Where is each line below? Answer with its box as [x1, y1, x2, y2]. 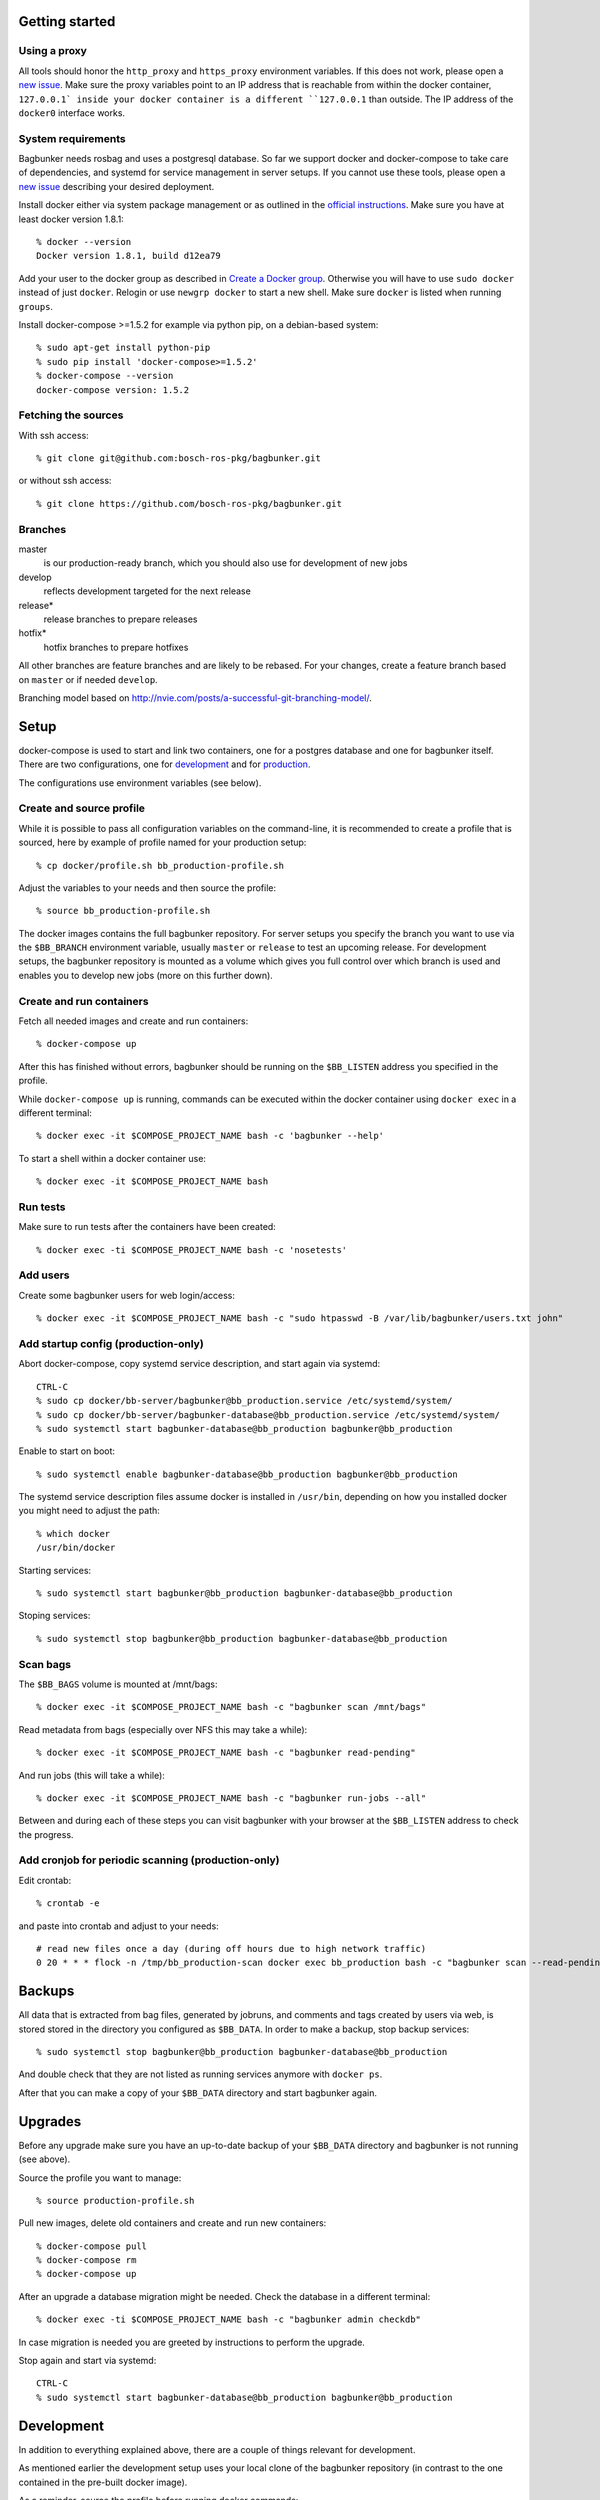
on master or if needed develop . [18, 673, 159, 685]
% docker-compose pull [36, 2240, 148, 2252]
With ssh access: [18, 429, 89, 441]
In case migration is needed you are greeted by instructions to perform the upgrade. [18, 2336, 365, 2348]
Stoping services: [18, 1610, 91, 1622]
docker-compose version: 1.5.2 [36, 384, 190, 395]
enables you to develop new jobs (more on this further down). [18, 969, 274, 981]
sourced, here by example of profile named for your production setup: [18, 836, 307, 849]
